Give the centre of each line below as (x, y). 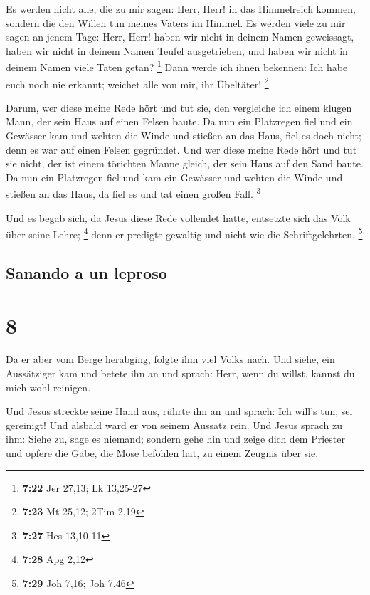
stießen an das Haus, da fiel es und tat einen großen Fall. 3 (133, 193)
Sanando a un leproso (86, 272)
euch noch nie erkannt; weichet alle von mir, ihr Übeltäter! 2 (137, 83)
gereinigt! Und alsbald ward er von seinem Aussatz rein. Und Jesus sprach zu (174, 425)
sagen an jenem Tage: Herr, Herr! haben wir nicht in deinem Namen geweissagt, (180, 37)
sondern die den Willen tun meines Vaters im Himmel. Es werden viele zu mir (176, 22)
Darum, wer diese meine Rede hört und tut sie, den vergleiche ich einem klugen (179, 107)
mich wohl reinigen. (48, 387)
